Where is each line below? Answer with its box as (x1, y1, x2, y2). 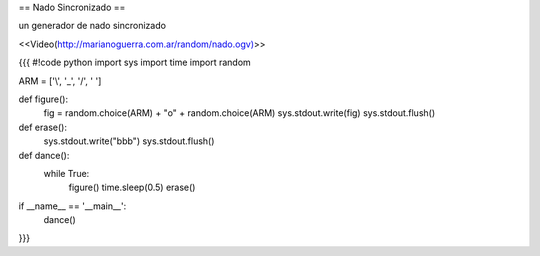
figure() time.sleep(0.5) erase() (68, 181, 196, 194)
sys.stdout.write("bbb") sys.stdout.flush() (43, 135, 215, 147)
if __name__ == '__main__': (18, 200, 127, 212)
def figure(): (18, 93, 69, 105)
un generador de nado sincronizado (18, 20, 167, 32)
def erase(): (18, 121, 67, 133)
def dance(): (18, 149, 70, 161)
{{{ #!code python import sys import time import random (18, 56, 252, 69)
